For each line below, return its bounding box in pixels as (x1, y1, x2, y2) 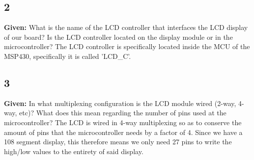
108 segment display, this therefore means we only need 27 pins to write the (4, 136, 232, 147)
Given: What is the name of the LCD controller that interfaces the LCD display (4, 22, 248, 32)
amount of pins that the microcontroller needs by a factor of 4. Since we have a (4, 127, 243, 137)
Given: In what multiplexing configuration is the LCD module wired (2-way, (4, 98, 236, 108)
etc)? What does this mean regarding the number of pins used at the (19, 107, 226, 118)
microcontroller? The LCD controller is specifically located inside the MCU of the (4, 41, 250, 52)
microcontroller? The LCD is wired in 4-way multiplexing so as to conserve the (4, 117, 242, 127)
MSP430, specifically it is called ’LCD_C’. (4, 51, 131, 61)
